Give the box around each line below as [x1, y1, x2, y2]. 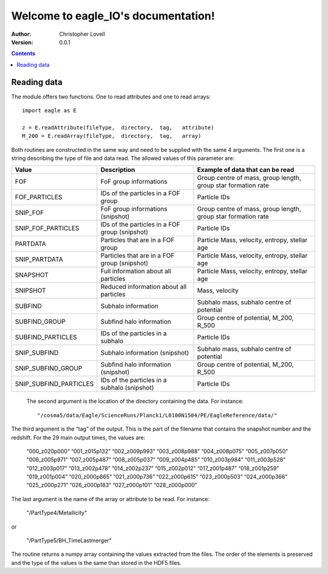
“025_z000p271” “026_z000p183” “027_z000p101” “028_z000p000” [26, 482, 197, 489]
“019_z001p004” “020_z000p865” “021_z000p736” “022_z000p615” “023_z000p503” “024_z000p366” [26, 473, 288, 480]
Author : [11, 30, 32, 38]
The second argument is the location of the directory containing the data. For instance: [26, 398, 244, 405]
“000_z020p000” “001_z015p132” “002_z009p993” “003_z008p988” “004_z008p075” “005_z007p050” [26, 447, 289, 455]
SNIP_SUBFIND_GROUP [15, 364, 83, 373]
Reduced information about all [100, 282, 187, 291]
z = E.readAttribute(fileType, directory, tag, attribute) [22, 124, 214, 131]
